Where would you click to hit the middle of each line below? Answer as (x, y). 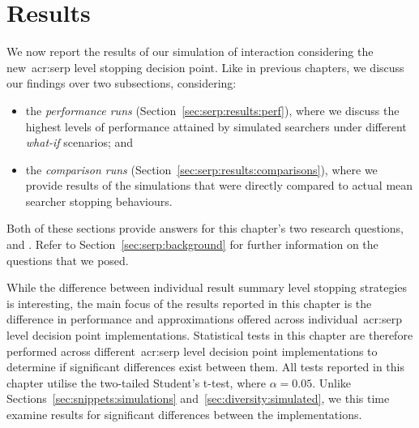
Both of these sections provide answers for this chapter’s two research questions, (205, 228)
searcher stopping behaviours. (99, 201)
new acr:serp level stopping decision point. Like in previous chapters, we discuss (205, 67)
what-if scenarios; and (79, 142)
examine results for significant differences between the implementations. (184, 414)
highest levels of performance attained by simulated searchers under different (216, 126)
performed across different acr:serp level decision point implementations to (192, 351)
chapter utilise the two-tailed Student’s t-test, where (136, 382)
